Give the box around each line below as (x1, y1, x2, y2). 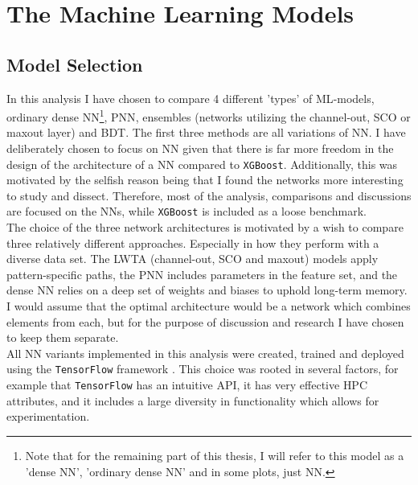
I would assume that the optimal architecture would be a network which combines (6, 298, 411, 314)
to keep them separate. (6, 329, 119, 346)
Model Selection (6, 51, 143, 76)
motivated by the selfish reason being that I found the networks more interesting (6, 171, 404, 188)
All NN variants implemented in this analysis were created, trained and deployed (6, 344, 404, 361)
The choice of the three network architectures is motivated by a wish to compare (6, 219, 404, 236)
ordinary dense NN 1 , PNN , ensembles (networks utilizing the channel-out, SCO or (6, 106, 411, 125)
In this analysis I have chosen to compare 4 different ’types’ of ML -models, (6, 89, 375, 106)
